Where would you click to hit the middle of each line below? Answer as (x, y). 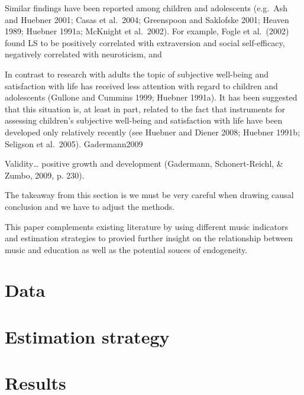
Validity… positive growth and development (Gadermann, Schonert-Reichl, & (144, 163)
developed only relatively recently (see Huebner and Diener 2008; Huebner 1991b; (153, 132)
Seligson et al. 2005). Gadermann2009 (74, 143)
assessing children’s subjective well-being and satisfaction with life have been (144, 120)
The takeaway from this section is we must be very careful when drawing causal (149, 195)
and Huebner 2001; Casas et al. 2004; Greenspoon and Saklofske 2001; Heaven (147, 19)
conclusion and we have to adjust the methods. (90, 206)
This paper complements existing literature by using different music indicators (146, 226)
